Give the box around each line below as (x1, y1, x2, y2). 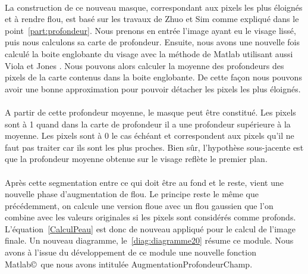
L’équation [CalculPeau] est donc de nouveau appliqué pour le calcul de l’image (5, 222, 296, 235)
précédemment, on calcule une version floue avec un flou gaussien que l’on (5, 199, 274, 211)
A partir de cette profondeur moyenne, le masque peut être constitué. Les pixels (5, 105, 296, 118)
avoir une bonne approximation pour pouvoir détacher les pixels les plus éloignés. (5, 82, 301, 95)
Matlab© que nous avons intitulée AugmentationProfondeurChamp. (5, 257, 253, 270)
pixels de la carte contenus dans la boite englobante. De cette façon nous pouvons (5, 71, 302, 83)
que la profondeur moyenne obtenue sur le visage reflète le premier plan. (5, 152, 268, 165)
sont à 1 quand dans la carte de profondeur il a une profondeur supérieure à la (5, 117, 291, 130)
